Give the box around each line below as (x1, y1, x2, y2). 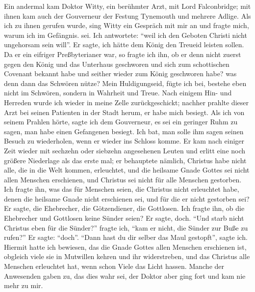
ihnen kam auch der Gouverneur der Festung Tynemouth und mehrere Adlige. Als (4, 10, 251, 21)
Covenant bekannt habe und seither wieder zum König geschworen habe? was (4, 68, 237, 79)
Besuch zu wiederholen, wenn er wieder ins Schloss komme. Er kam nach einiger (4, 136, 245, 146)
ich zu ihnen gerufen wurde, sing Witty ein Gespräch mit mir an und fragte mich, (4, 20, 249, 30)
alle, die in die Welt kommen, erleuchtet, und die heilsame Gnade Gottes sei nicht (4, 165, 250, 175)
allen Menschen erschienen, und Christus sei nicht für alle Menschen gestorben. (4, 174, 242, 184)
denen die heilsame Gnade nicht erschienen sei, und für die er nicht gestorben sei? (4, 193, 250, 204)
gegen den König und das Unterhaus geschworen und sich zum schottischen (4, 58, 229, 69)
